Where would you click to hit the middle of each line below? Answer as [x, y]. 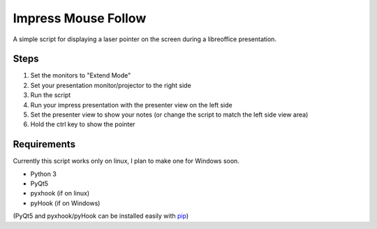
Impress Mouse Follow [80, 18]
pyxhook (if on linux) [60, 193]
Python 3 [44, 174]
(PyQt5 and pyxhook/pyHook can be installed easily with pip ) [101, 216]
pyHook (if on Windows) [65, 203]
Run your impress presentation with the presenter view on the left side [132, 105]
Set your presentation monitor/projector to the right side [111, 85]
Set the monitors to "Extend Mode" [81, 75]
